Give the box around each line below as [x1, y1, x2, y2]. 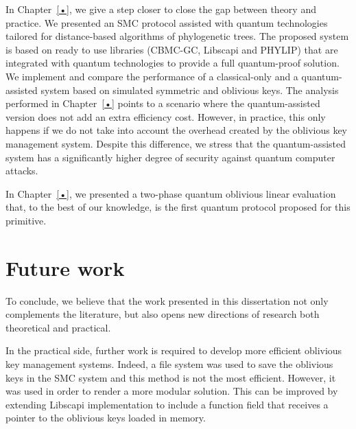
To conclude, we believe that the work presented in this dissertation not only [5, 293, 329, 308]
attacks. [5, 163, 38, 178]
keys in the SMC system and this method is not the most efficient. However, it [5, 370, 336, 384]
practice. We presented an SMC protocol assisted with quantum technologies [5, 15, 328, 30]
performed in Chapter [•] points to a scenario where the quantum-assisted [5, 96, 320, 111]
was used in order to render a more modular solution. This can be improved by [5, 384, 338, 398]
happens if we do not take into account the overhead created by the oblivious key [5, 123, 347, 137]
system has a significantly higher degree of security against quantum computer [5, 150, 335, 164]
